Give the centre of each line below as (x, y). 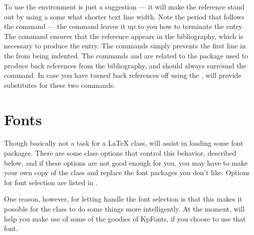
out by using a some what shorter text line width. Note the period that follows (124, 16)
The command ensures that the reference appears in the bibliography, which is (124, 36)
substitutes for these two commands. (60, 85)
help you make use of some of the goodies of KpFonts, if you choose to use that (125, 218)
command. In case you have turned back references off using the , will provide (123, 75)
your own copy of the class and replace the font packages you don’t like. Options (127, 172)
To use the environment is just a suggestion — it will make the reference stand (124, 6)
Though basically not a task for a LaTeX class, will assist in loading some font (124, 143)
